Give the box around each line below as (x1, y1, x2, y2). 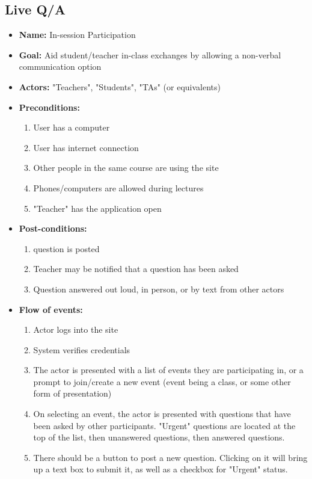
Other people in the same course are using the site (33, 161, 219, 174)
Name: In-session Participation (19, 28, 136, 41)
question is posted (33, 242, 100, 255)
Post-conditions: (19, 222, 87, 235)
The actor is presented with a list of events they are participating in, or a (33, 363, 304, 376)
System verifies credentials (33, 343, 130, 356)
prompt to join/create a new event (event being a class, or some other (33, 375, 291, 388)
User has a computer (33, 121, 110, 134)
